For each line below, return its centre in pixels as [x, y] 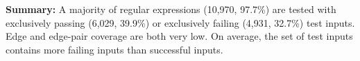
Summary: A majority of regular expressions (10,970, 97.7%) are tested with [171, 9]
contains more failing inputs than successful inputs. [114, 49]
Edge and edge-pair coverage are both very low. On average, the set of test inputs [179, 36]
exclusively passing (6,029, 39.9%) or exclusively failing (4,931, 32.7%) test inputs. [180, 22]
